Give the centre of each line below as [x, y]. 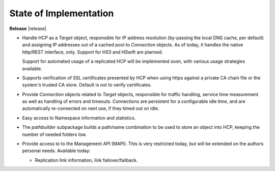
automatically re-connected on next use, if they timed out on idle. [91, 108]
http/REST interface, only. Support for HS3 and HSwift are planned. [92, 52]
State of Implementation [62, 13]
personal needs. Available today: [56, 151]
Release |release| [28, 28]
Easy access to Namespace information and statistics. [79, 118]
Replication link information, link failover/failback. [86, 160]
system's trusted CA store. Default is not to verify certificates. [87, 85]
